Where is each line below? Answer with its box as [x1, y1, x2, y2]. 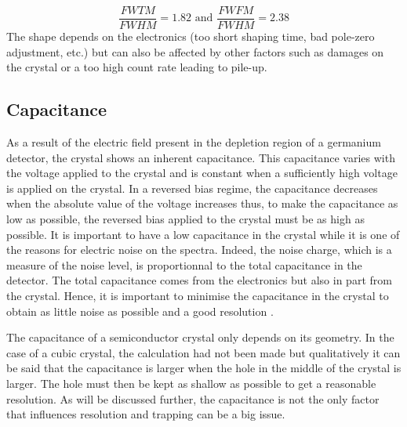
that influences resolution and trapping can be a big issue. [6, 406, 285, 422]
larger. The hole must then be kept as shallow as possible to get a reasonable [6, 375, 376, 391]
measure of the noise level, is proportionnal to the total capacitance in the [6, 256, 362, 273]
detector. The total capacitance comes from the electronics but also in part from [6, 272, 392, 288]
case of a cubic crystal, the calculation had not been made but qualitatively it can [6, 344, 401, 360]
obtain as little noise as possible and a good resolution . [6, 302, 274, 319]
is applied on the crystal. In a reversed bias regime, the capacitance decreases [6, 179, 378, 196]
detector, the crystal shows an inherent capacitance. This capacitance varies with [6, 149, 395, 165]
